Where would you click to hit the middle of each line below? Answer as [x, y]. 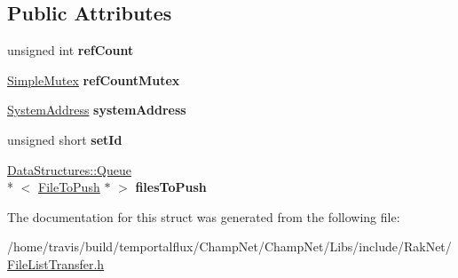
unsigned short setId [65, 139]
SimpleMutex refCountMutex [94, 79]
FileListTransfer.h [56, 263]
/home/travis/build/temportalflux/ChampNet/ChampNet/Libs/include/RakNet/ [229, 246]
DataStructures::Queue [69, 169]
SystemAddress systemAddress [97, 110]
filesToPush [171, 187]
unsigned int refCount [71, 50]
